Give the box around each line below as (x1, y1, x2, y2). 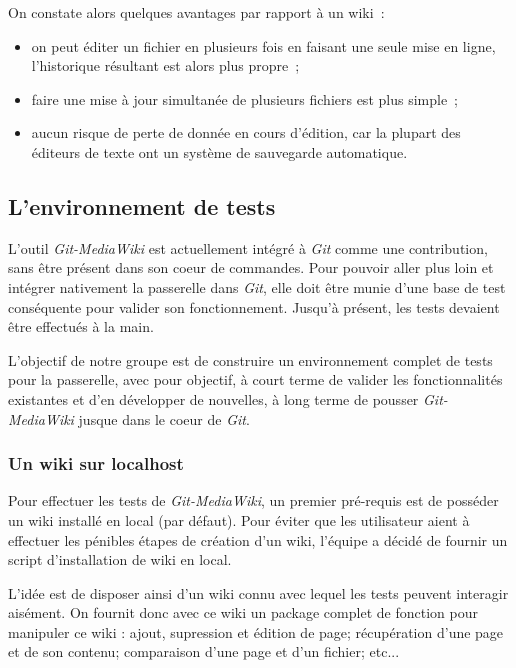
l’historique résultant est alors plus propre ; (31, 55, 300, 76)
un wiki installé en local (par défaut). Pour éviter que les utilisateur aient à (8, 509, 470, 530)
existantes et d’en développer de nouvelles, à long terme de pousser (8, 388, 419, 409)
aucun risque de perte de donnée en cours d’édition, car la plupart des (31, 122, 461, 143)
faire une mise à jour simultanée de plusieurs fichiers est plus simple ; (31, 88, 458, 109)
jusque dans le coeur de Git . (78, 408, 250, 429)
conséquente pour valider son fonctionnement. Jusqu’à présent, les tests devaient (8, 296, 500, 317)
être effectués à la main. (8, 316, 154, 337)
